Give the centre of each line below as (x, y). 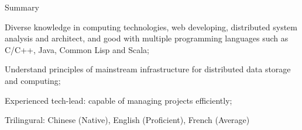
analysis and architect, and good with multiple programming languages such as (147, 38)
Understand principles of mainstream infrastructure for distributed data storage (148, 69)
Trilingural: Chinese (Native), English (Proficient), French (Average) (127, 120)
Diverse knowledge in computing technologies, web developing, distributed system (151, 27)
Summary (22, 7)
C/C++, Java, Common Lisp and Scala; (77, 49)
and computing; (33, 80)
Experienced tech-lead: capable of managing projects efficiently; (119, 100)
